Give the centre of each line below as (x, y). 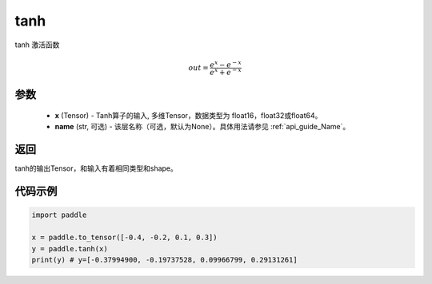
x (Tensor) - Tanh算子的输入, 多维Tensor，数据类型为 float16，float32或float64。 (188, 116)
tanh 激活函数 (37, 45)
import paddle (59, 215)
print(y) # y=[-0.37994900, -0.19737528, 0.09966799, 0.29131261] (164, 260)
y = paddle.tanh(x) (70, 248)
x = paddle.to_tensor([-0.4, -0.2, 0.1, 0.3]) (124, 238)
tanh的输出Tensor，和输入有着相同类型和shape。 (96, 168)
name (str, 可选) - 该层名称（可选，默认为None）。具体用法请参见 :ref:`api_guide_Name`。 (202, 127)
